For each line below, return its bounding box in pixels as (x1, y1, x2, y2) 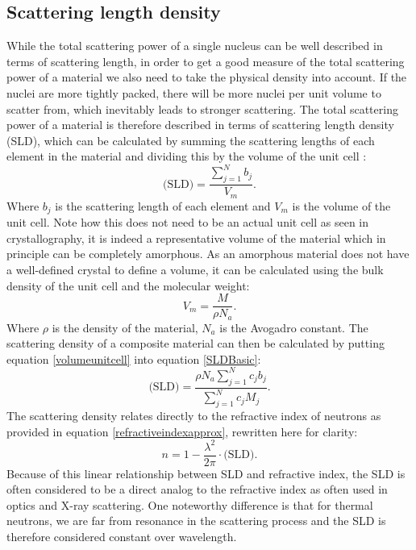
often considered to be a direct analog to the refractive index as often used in (6, 481, 388, 498)
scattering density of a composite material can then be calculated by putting (6, 335, 385, 352)
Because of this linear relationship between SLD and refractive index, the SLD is (6, 465, 406, 481)
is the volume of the (292, 197, 391, 214)
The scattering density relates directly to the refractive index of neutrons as (6, 406, 381, 423)
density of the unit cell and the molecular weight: (6, 277, 250, 294)
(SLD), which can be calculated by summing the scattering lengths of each (6, 131, 375, 148)
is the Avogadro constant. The (219, 319, 368, 335)
